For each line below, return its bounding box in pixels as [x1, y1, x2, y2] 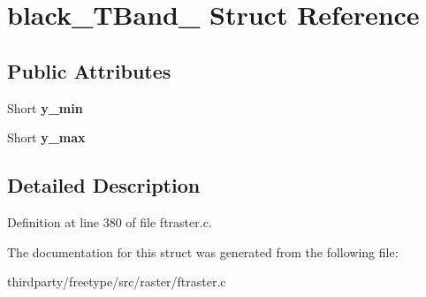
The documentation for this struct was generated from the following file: [7, 242, 399, 261]
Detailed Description [7, 171, 201, 199]
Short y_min [7, 98, 83, 117]
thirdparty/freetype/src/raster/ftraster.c [7, 272, 226, 291]
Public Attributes [7, 57, 171, 84]
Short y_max [7, 128, 86, 147]
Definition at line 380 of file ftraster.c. [7, 212, 212, 231]
